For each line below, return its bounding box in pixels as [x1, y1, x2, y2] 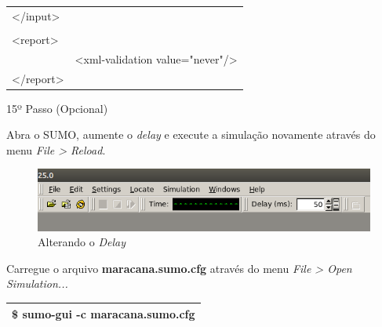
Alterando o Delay [38, 234, 126, 250]
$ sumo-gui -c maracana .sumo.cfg [12, 305, 195, 322]
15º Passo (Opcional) [6, 100, 108, 116]
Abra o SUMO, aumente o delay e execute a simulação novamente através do [6, 126, 376, 143]
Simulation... [6, 275, 68, 292]
